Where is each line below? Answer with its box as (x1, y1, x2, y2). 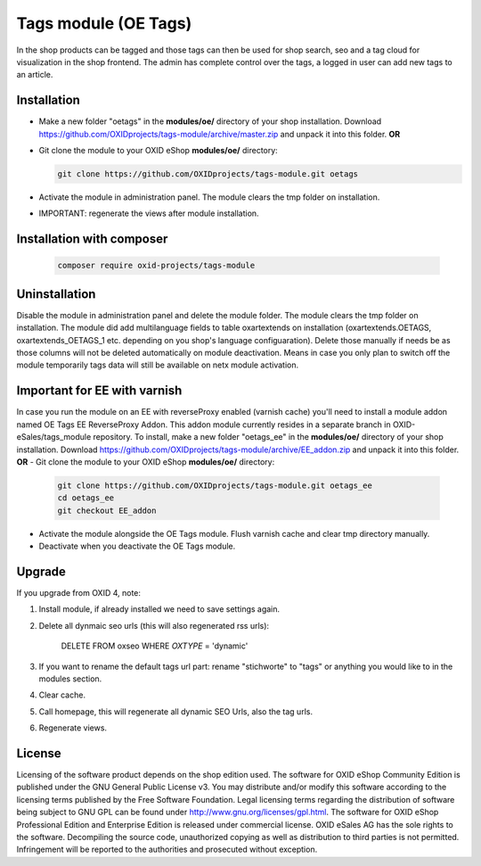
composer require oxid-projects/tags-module (57, 260, 256, 271)
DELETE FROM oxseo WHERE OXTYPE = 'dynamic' (61, 640, 249, 651)
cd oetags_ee (57, 493, 115, 503)
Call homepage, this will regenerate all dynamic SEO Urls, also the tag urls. (38, 705, 314, 717)
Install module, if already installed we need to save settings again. (38, 604, 281, 614)
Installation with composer (16, 232, 168, 247)
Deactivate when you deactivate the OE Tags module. (38, 540, 236, 552)
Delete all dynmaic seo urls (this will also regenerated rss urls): (38, 620, 270, 631)
